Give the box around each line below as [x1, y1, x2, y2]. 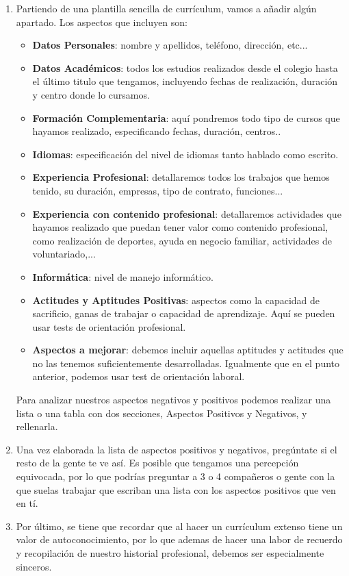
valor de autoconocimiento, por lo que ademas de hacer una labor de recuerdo [16, 532, 343, 547]
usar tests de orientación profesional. [32, 319, 186, 334]
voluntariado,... [32, 247, 96, 261]
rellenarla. [16, 419, 58, 434]
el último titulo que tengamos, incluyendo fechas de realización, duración [32, 74, 338, 88]
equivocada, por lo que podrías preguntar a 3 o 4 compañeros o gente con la [16, 469, 335, 484]
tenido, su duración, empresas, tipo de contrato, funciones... [32, 183, 283, 197]
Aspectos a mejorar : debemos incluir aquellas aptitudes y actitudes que [32, 342, 344, 357]
